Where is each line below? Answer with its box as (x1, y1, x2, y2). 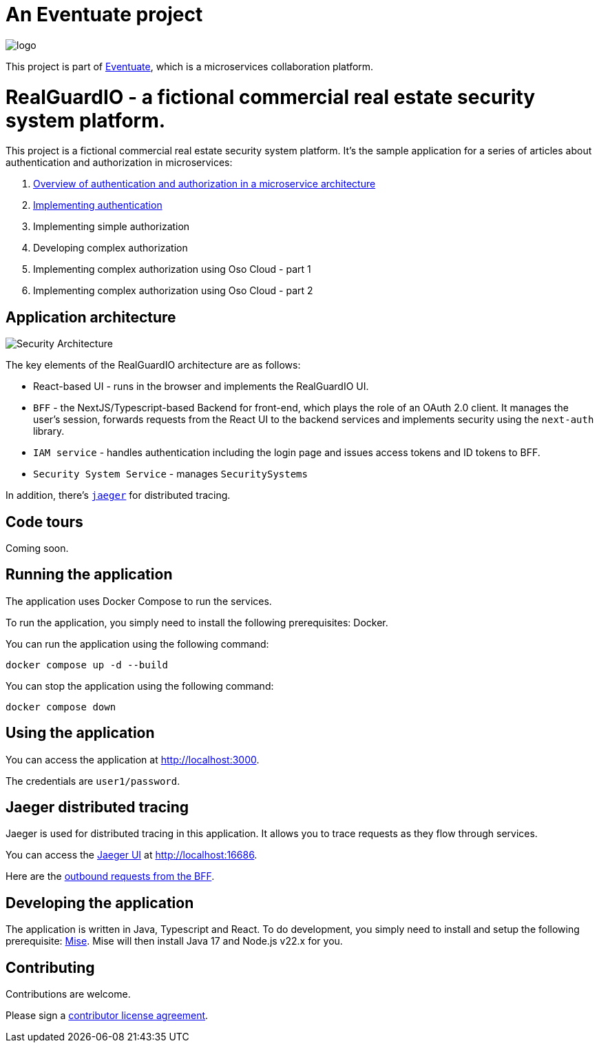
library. (33, 425, 65, 438)
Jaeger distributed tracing (6, 799, 189, 816)
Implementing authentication (33, 199, 162, 212)
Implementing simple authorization (33, 220, 190, 233)
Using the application (6, 724, 155, 742)
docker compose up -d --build (6, 659, 169, 670)
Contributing (6, 958, 95, 976)
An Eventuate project (6, 3, 203, 26)
